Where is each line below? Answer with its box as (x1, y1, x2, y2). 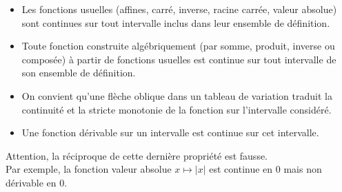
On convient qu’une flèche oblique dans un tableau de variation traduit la (21, 88, 332, 103)
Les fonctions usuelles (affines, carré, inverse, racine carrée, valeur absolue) (21, 2, 337, 16)
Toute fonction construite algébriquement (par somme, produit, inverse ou (21, 39, 335, 53)
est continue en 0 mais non (209, 162, 322, 176)
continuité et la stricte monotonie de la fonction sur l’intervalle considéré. (21, 102, 332, 116)
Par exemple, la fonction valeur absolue (6, 162, 172, 176)
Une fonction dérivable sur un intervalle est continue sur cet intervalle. (21, 125, 319, 140)
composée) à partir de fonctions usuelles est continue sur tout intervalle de (21, 52, 336, 66)
